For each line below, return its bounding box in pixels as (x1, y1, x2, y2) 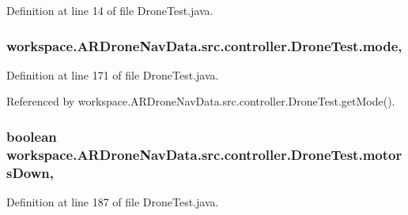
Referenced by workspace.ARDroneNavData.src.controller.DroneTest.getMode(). (6, 93, 395, 109)
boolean (6, 126, 57, 146)
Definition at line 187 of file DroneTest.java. (6, 194, 219, 210)
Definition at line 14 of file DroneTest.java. (6, 2, 213, 18)
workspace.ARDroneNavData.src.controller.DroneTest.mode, (6, 35, 402, 55)
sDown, (6, 162, 55, 182)
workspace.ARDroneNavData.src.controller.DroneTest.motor (6, 144, 402, 164)
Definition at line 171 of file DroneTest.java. (6, 66, 219, 83)
